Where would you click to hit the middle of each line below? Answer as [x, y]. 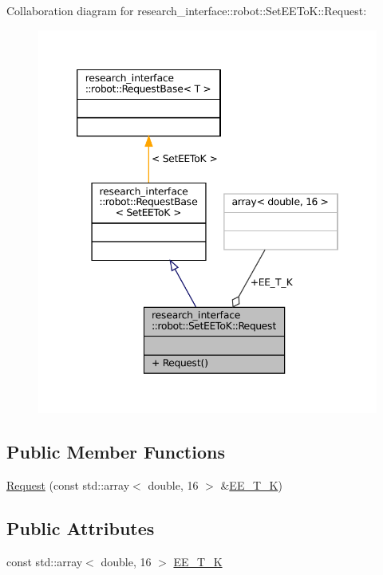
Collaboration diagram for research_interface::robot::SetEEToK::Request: [187, 10]
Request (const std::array [68, 484]
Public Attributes [81, 528]
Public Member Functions [116, 452]
